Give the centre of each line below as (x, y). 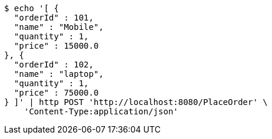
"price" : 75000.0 (56, 93)
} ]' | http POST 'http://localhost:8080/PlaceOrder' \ (136, 102)
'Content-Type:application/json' (101, 111)
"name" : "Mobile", (59, 27)
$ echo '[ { (32, 8)
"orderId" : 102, (54, 65)
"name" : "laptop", (59, 74)
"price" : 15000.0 (56, 46)
